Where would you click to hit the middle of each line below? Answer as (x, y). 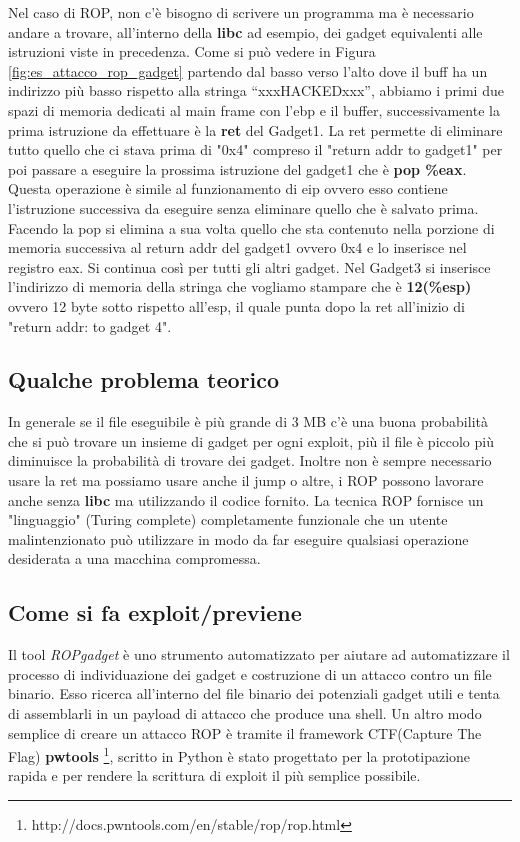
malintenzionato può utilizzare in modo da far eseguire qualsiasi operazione (238, 538)
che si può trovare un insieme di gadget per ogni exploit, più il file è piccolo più (251, 440)
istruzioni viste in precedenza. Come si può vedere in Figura (192, 51)
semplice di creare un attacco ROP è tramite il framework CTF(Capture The (245, 732)
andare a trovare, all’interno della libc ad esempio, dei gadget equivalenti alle (245, 31)
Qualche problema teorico (144, 379)
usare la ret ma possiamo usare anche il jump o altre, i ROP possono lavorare (246, 480)
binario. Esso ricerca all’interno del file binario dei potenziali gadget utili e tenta (254, 693)
